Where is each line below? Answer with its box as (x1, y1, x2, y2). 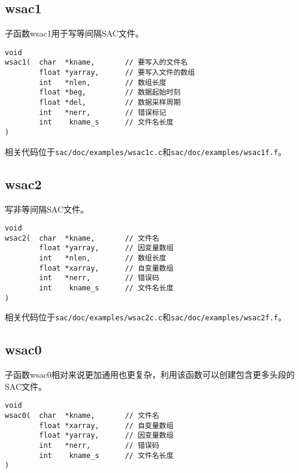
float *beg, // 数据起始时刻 (39, 88, 181, 97)
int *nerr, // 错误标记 (39, 108, 167, 117)
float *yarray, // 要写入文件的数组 (39, 68, 195, 77)
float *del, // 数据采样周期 (39, 98, 181, 107)
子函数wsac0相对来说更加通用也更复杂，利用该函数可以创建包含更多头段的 (5, 368, 295, 381)
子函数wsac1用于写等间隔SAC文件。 (5, 27, 144, 40)
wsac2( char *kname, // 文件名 (5, 234, 159, 242)
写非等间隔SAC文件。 (5, 202, 89, 215)
